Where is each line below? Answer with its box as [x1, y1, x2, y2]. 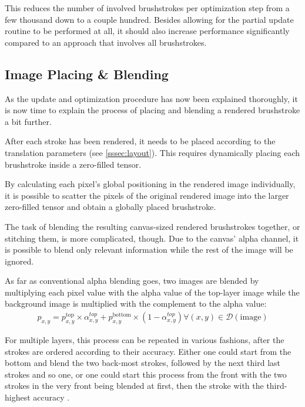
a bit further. [5, 115, 52, 127]
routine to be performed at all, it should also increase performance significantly [5, 25, 290, 37]
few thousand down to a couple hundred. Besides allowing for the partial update [5, 13, 294, 25]
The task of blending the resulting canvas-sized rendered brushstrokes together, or [5, 220, 300, 232]
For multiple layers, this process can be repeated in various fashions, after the [5, 333, 284, 345]
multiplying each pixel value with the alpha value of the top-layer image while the [5, 286, 300, 298]
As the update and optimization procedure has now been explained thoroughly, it [5, 92, 298, 104]
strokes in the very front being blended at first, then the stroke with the [5, 379, 264, 392]
